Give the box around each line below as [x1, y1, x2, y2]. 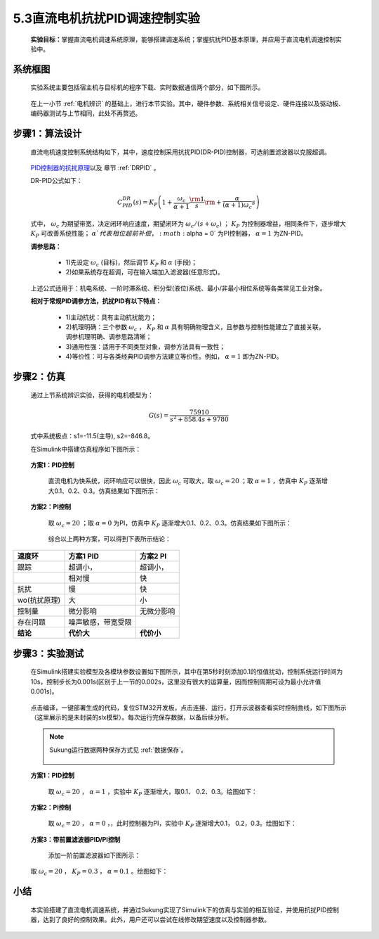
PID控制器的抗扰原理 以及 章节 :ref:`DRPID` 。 [30, 163, 161, 172]
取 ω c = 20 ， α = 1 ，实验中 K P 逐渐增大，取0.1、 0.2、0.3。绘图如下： [48, 787, 258, 798]
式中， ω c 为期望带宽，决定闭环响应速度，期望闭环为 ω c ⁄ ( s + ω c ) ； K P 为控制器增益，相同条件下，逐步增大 [30, 219, 347, 229]
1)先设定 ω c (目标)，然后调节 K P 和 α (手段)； [65, 258, 198, 268]
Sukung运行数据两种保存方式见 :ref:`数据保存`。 [49, 746, 187, 754]
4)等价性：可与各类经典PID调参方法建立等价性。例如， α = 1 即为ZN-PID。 [65, 352, 283, 361]
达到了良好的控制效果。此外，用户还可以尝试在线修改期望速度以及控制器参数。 [42, 915, 270, 924]
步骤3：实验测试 [13, 647, 84, 659]
